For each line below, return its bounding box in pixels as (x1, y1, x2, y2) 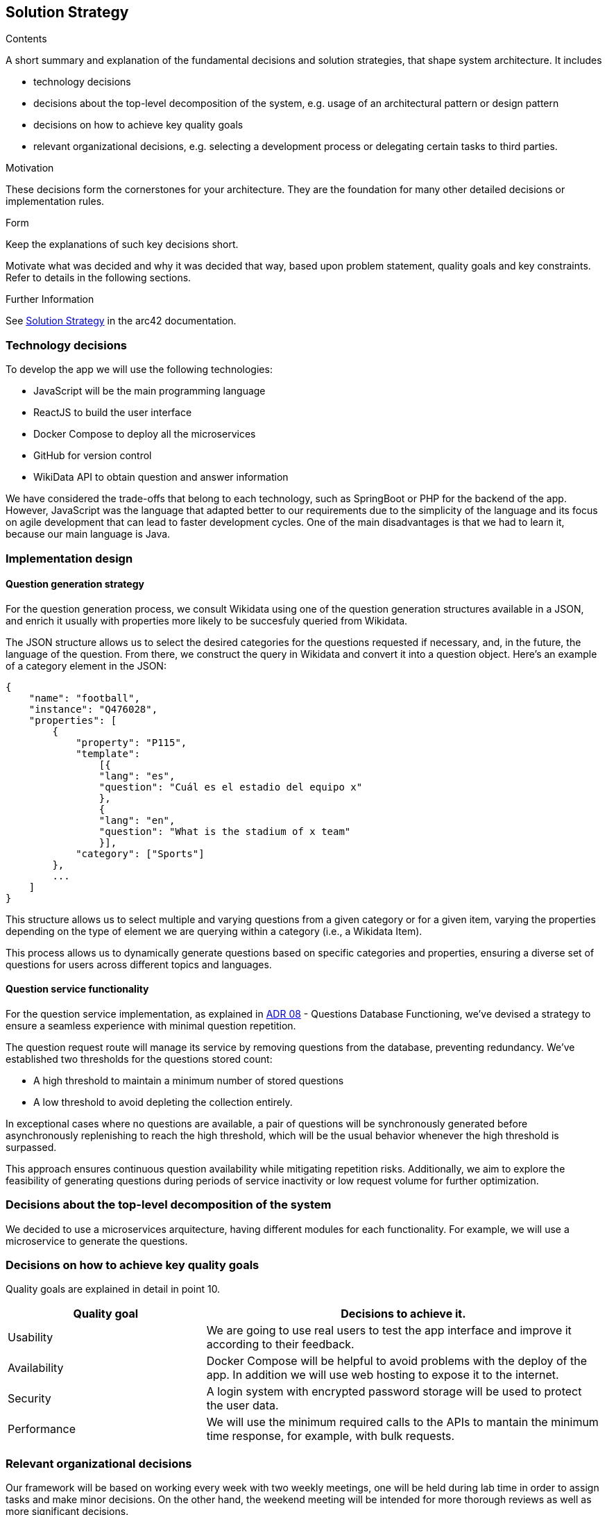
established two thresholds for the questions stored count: (6, 1052, 273, 1065)
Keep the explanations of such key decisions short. (6, 238, 239, 251)
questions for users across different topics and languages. (6, 958, 272, 970)
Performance (8, 1422, 76, 1437)
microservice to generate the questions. (6, 1234, 188, 1247)
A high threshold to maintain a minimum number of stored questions (33, 1074, 344, 1086)
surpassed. (6, 1141, 57, 1153)
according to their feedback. (206, 1337, 354, 1352)
